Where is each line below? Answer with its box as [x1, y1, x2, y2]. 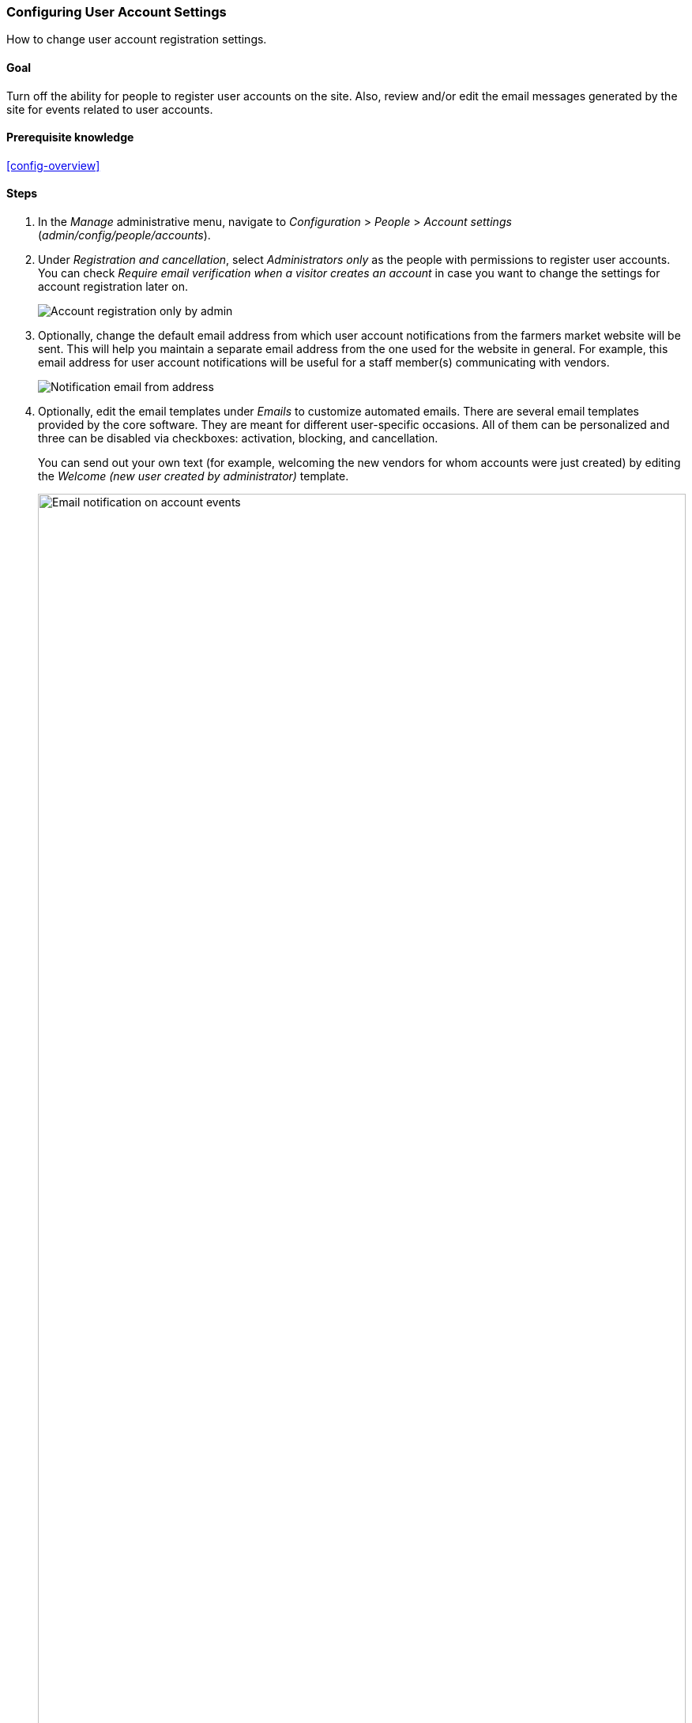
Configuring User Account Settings [6, 4, 227, 20]
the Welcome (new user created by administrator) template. [38, 469, 349, 483]
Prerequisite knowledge [6, 130, 134, 145]
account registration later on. [38, 280, 188, 294]
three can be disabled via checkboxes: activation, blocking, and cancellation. [38, 431, 438, 446]
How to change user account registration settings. [6, 32, 267, 47]
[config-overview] [6, 158, 100, 172]
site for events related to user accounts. [6, 102, 213, 116]
